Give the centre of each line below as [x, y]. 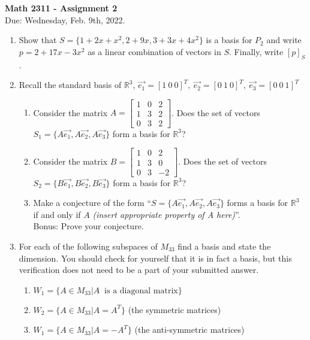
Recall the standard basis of [70, 85]
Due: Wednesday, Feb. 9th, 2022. [65, 19]
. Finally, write [256, 51]
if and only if [57, 214]
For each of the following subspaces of [88, 246]
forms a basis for [257, 203]
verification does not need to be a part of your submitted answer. [139, 270]
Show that [38, 40]
